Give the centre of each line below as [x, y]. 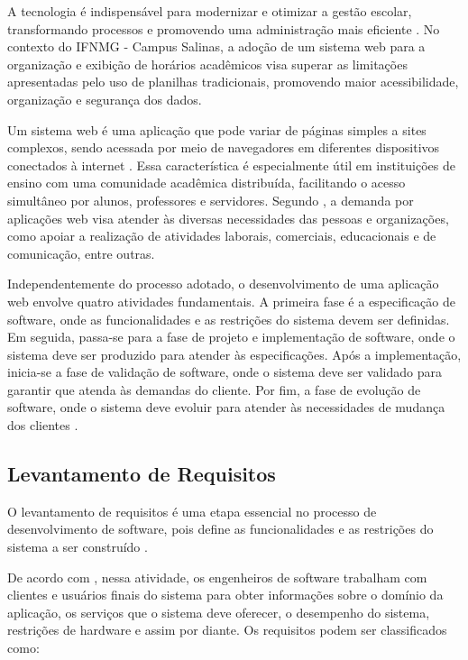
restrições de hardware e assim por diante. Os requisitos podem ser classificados [227, 630]
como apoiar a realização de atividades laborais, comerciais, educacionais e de [222, 236]
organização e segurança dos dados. [105, 99]
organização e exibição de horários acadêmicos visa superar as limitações [207, 64]
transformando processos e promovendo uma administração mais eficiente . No [224, 28]
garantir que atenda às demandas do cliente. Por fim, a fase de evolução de [214, 389]
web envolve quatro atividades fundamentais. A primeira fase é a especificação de [231, 301]
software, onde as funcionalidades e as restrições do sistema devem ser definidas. [229, 319]
